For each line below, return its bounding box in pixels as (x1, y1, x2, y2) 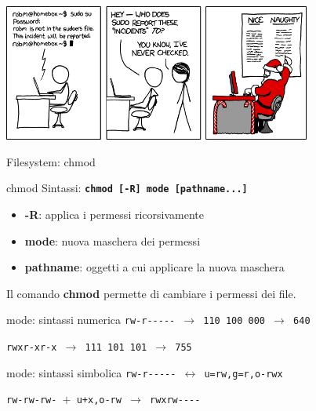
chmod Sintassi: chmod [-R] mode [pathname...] (6, 180, 248, 196)
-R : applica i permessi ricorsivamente (24, 205, 204, 222)
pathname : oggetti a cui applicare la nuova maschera (24, 259, 285, 275)
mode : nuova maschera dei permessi (24, 232, 201, 249)
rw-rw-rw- (6, 395, 57, 406)
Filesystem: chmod (6, 153, 96, 169)
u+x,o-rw (76, 395, 122, 406)
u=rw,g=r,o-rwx (204, 368, 283, 380)
